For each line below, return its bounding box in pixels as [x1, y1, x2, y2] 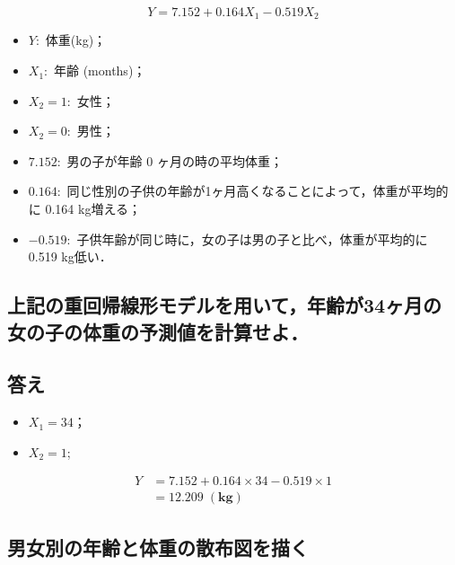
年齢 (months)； [53, 61, 146, 80]
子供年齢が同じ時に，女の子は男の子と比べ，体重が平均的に [76, 229, 428, 248]
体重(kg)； [45, 31, 107, 49]
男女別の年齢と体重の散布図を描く [7, 533, 309, 561]
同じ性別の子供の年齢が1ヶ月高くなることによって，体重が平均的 [66, 181, 449, 200]
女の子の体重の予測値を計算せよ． [7, 317, 309, 345]
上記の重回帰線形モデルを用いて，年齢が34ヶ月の [7, 291, 442, 319]
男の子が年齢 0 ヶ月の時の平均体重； [66, 151, 283, 170]
